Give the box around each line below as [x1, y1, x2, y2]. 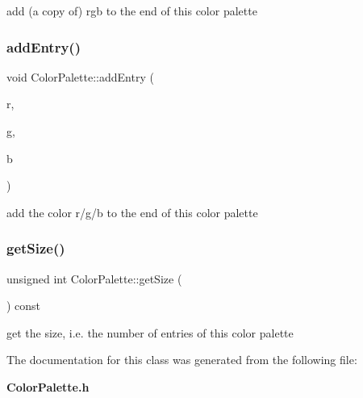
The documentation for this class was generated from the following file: [6, 351, 357, 368]
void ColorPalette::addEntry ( [6, 68, 154, 85]
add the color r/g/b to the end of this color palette [6, 203, 258, 220]
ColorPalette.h [6, 378, 90, 395]
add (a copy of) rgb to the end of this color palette [6, 2, 257, 19]
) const [6, 297, 41, 314]
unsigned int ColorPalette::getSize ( [6, 270, 182, 287]
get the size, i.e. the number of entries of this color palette [6, 324, 294, 341]
